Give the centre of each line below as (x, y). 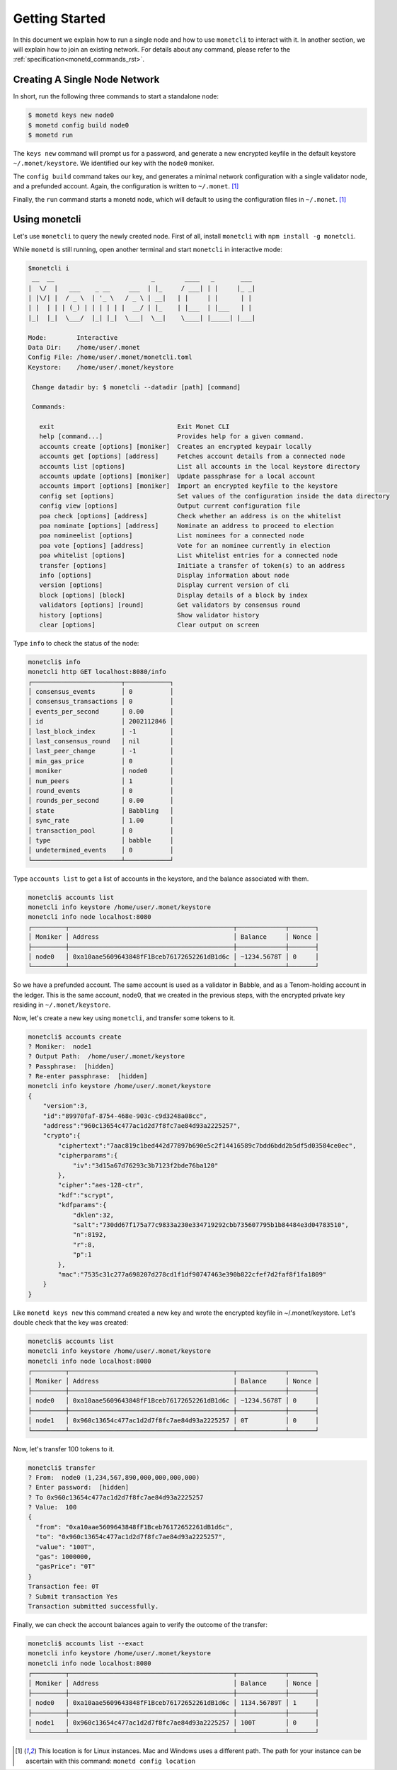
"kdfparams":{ (82, 1205)
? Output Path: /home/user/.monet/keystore (107, 1056)
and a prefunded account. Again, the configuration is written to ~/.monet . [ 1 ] (126, 186)
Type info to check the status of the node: (76, 643)
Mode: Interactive (73, 337)
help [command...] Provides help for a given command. (172, 436)
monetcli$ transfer (62, 1468)
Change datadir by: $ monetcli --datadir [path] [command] (137, 387)
